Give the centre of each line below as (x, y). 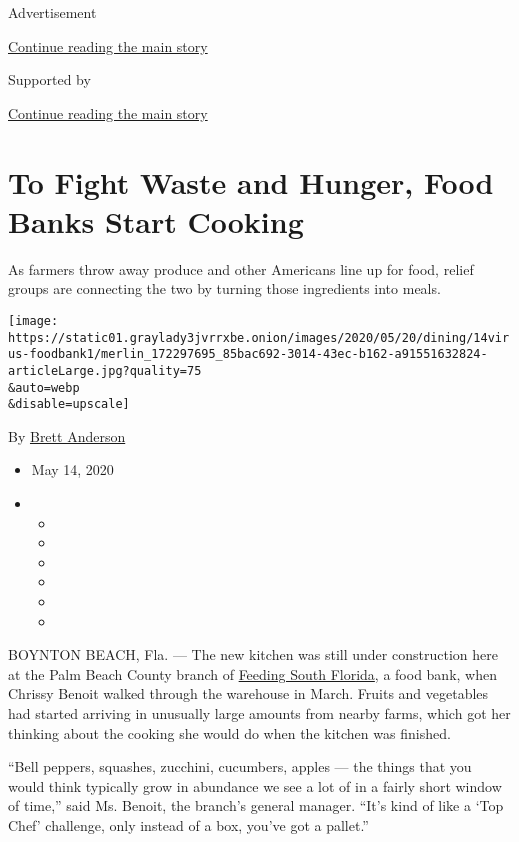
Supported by (49, 79)
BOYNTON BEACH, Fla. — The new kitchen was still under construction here (253, 654)
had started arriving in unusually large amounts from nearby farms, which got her (259, 712)
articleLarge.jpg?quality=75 (105, 370)
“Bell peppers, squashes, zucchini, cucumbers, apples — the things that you (240, 766)
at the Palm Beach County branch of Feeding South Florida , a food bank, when (252, 673)
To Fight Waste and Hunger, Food (251, 181)
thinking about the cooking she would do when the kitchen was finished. (229, 732)
